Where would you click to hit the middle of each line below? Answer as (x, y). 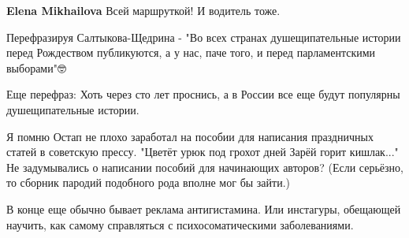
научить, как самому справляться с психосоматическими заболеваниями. (180, 224)
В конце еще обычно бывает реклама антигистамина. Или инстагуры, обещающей (204, 208)
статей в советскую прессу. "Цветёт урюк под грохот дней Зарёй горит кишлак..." (203, 152)
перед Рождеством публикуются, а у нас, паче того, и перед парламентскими (191, 52)
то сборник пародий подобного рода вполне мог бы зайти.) (149, 182)
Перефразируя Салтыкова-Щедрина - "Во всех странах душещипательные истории (204, 37)
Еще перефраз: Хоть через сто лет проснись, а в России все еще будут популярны (203, 94)
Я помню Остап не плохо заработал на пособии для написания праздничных (190, 136)
